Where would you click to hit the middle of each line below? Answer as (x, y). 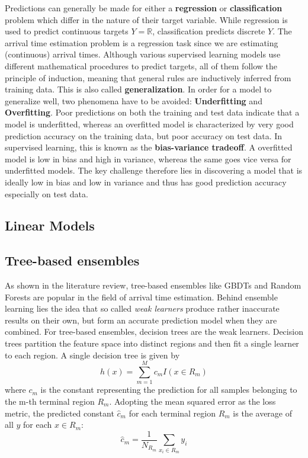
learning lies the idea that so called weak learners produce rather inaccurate (142, 308)
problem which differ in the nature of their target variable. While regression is (146, 19)
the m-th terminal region (50, 401)
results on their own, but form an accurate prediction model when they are (141, 320)
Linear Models (50, 225)
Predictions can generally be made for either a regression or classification (144, 8)
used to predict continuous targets (67, 31)
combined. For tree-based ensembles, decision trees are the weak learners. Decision (154, 332)
